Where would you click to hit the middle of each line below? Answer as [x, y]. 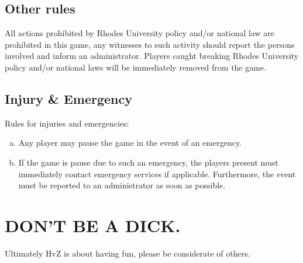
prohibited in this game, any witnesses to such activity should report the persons [150, 44]
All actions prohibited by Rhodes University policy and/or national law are [140, 33]
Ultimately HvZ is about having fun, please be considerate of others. [128, 253]
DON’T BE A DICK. [93, 225]
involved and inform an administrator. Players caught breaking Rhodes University [152, 56]
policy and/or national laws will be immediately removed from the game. [136, 67]
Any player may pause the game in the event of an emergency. [130, 143]
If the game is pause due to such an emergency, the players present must [148, 162]
